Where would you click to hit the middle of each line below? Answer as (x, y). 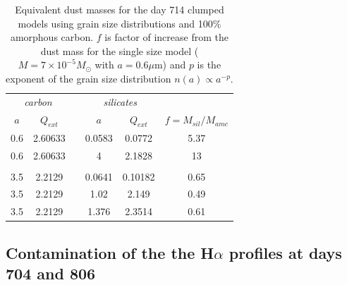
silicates (120, 101)
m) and (170, 65)
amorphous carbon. (52, 37)
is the (209, 65)
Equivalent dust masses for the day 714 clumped (120, 9)
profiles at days (285, 252)
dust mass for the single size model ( (120, 50)
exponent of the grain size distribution (89, 78)
